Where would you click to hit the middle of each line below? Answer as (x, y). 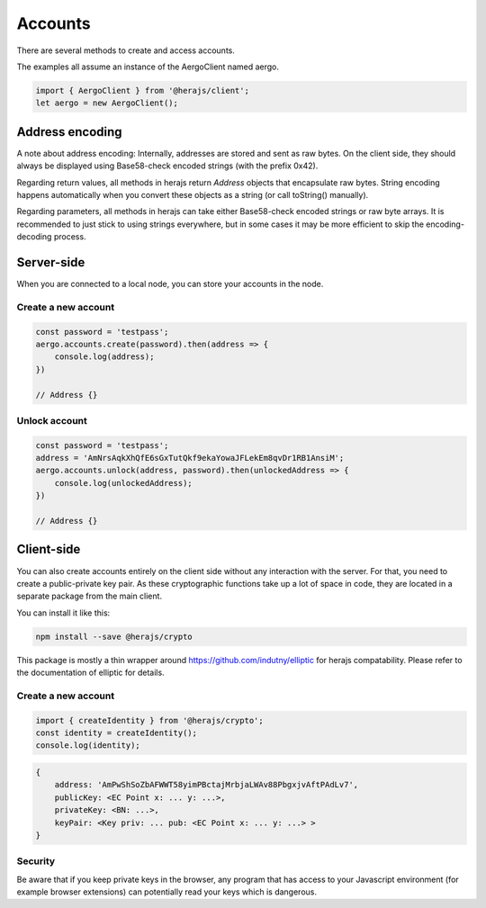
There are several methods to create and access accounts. (126, 50)
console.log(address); (104, 357)
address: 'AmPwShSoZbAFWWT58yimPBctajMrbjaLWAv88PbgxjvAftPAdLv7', (207, 785)
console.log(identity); (88, 746)
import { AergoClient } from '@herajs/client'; (142, 90)
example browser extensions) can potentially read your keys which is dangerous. (166, 892)
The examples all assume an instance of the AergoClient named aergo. (148, 67)
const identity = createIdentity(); (117, 733)
